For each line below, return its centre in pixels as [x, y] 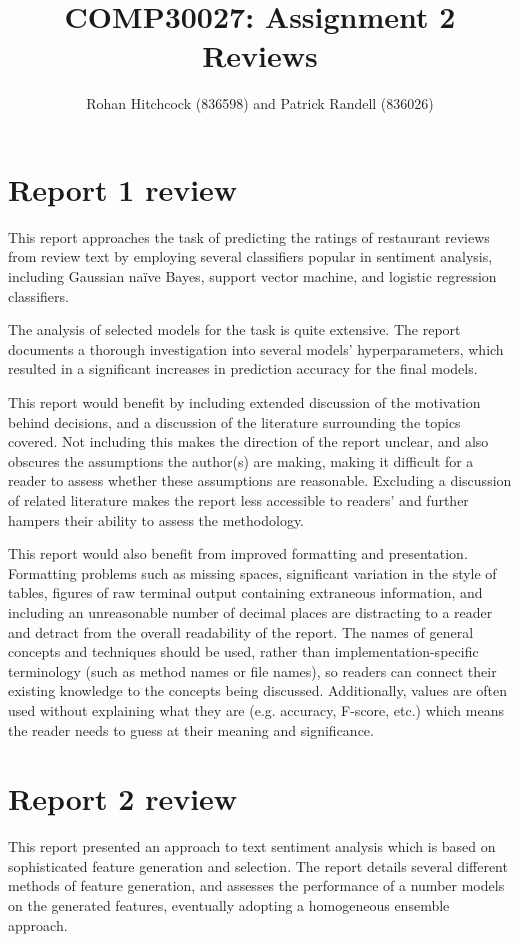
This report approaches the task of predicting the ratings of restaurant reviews [249, 236]
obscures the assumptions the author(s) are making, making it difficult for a [241, 460]
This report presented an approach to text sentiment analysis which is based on [252, 846]
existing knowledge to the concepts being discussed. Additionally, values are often [258, 690]
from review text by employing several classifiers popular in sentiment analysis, [250, 256]
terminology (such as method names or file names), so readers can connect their [252, 670]
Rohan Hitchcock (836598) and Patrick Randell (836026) [260, 103]
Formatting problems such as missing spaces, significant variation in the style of [252, 572]
